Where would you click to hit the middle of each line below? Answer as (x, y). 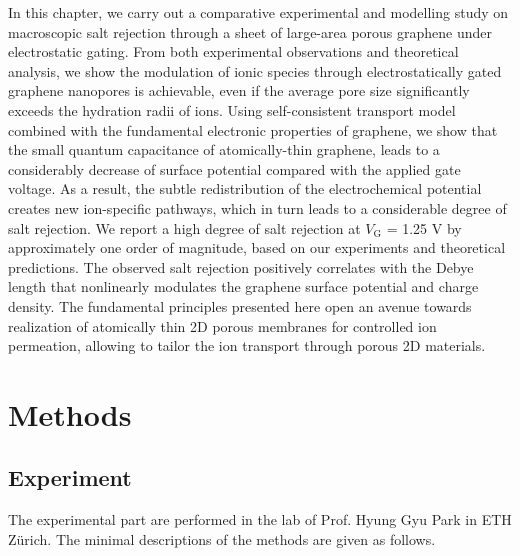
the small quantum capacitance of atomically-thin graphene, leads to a (224, 149)
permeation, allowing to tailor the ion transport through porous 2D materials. (247, 345)
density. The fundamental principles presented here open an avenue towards (240, 305)
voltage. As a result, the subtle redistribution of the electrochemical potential (245, 188)
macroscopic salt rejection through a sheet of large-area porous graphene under (250, 31)
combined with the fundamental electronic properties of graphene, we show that (253, 129)
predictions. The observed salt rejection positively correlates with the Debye (241, 266)
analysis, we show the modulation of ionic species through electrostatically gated (255, 70)
